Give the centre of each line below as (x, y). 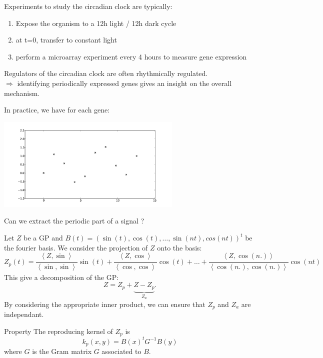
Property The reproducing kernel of (58, 331)
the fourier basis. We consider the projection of (76, 247)
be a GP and (43, 238)
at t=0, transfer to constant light (66, 40)
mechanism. (22, 93)
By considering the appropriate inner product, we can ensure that (105, 304)
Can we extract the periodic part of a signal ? (74, 221)
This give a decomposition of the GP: (61, 277)
